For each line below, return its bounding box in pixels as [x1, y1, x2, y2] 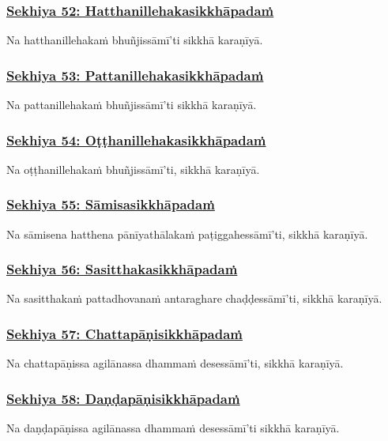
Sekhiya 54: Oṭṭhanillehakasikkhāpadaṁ [6, 130, 266, 149]
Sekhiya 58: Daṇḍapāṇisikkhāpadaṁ [6, 388, 240, 408]
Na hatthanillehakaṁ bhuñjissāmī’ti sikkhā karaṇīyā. [6, 32, 263, 48]
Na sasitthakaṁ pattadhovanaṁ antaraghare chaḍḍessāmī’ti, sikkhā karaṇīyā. [6, 290, 382, 307]
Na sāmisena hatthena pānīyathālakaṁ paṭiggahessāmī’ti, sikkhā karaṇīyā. [6, 225, 368, 242]
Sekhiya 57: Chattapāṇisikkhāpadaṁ [6, 323, 243, 343]
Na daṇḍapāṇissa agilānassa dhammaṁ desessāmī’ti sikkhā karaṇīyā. [6, 420, 340, 436]
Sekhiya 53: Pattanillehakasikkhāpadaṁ [6, 65, 264, 85]
